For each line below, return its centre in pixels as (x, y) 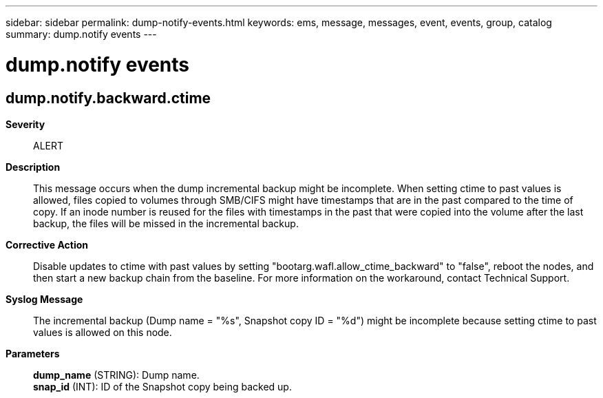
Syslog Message (44, 299)
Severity (25, 124)
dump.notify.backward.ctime (108, 98)
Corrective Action (47, 244)
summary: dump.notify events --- (81, 34)
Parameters (33, 353)
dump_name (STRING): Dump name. (116, 375)
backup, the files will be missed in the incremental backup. (166, 223)
